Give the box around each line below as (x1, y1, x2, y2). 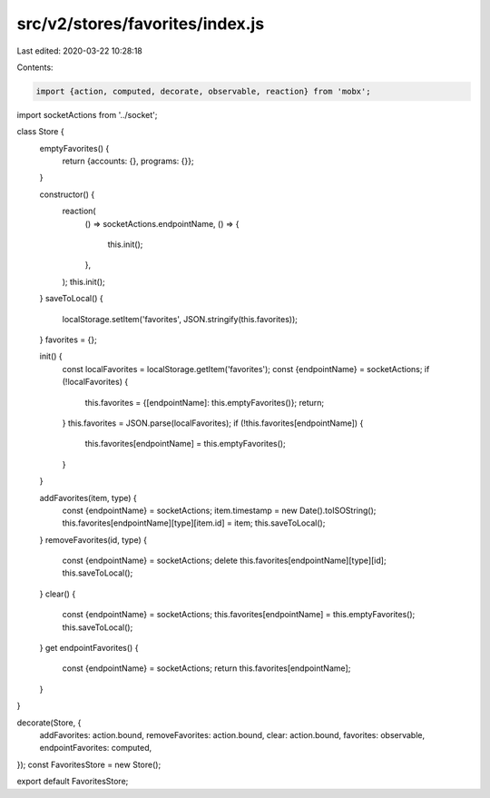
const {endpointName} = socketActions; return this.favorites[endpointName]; (62, 663, 351, 674)
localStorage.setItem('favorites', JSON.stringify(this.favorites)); (62, 313, 299, 324)
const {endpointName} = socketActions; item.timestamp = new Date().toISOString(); (62, 505, 377, 516)
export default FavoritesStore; (16, 776, 129, 787)
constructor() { (39, 189, 95, 200)
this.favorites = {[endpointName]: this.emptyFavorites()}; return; (84, 397, 325, 408)
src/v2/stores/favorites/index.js (16, 14, 265, 34)
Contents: (16, 62, 54, 73)
